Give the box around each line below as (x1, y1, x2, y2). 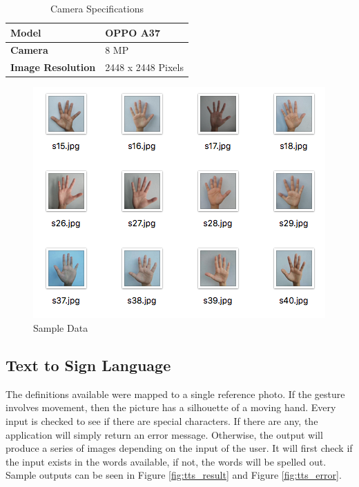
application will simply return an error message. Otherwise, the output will (6, 427, 323, 441)
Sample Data (33, 320, 88, 335)
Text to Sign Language (6, 354, 171, 375)
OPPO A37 (105, 25, 160, 39)
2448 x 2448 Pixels (105, 60, 184, 74)
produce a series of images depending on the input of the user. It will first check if (6, 441, 353, 455)
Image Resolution (10, 60, 96, 74)
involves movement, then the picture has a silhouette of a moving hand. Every (6, 400, 336, 415)
